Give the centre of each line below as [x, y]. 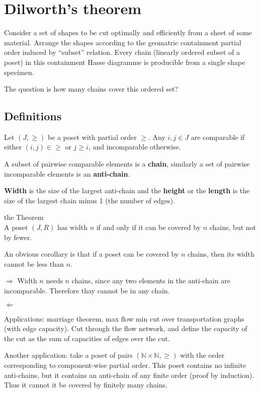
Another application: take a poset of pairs [68, 355]
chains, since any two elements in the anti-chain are [151, 281]
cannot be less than [34, 263]
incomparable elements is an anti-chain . [67, 173]
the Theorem [24, 217]
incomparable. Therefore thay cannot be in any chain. [87, 291]
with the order [202, 355]
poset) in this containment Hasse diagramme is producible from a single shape [125, 62]
